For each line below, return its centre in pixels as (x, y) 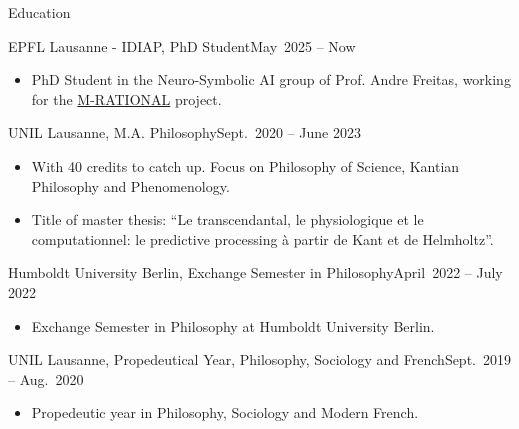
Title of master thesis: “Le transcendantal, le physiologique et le (227, 219)
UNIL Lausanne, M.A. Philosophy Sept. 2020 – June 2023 (184, 132)
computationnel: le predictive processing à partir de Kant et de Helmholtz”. (262, 238)
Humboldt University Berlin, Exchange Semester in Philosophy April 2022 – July (255, 272)
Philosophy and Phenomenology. (130, 185)
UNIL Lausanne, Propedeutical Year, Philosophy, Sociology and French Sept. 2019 (259, 359)
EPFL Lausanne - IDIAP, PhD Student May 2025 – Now (182, 45)
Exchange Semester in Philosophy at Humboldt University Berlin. (233, 325)
